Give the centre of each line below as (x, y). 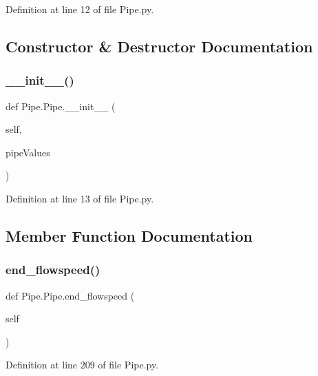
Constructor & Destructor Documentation (159, 46)
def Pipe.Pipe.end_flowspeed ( (70, 295)
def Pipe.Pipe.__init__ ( (61, 106)
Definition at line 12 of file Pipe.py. (80, 9)
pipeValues (28, 152)
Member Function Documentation (129, 235)
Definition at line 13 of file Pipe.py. (80, 198)
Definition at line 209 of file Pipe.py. (82, 365)
